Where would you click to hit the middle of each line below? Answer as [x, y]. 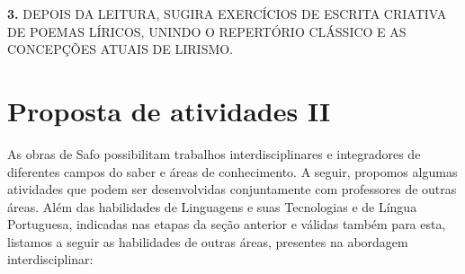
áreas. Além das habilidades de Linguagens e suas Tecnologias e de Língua [212, 206]
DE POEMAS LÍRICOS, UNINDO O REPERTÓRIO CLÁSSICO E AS [207, 31]
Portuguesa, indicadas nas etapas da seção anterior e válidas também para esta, [227, 224]
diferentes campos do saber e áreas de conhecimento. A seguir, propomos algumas [232, 171]
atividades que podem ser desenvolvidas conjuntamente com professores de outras [232, 189]
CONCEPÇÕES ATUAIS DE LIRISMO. [121, 49]
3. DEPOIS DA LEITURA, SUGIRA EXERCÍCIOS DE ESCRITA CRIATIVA [227, 13]
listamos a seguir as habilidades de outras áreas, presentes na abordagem [208, 241]
